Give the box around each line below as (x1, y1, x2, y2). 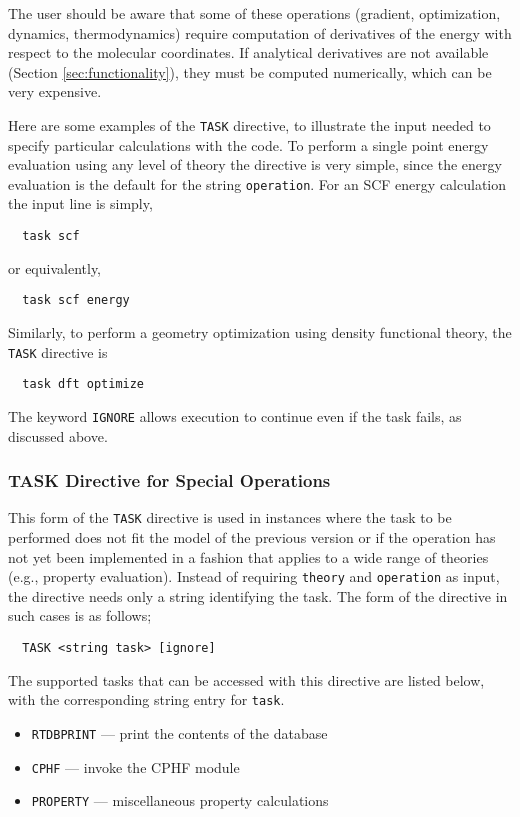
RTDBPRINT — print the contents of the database (31, 722, 328, 743)
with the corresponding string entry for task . (8, 689, 285, 710)
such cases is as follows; (8, 605, 152, 626)
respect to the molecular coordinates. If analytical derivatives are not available (8, 42, 489, 63)
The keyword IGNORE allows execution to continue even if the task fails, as (8, 405, 462, 426)
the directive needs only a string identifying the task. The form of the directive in (8, 585, 508, 606)
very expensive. (8, 81, 102, 102)
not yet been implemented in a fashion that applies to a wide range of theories (8, 546, 489, 567)
